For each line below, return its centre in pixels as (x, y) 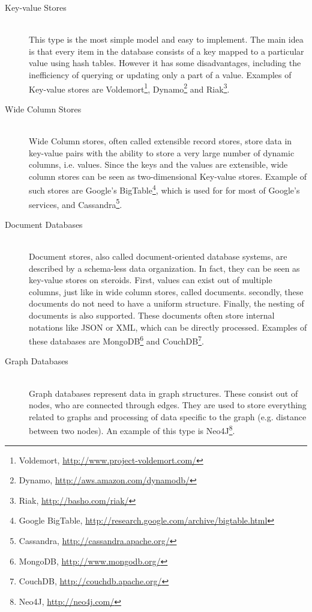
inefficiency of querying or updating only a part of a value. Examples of (160, 74)
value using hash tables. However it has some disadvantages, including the (165, 63)
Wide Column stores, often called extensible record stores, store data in (160, 141)
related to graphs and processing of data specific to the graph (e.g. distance (168, 416)
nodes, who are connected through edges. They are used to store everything (168, 405)
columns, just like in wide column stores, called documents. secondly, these (166, 291)
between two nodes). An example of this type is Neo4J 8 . (132, 430)
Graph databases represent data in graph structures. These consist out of (163, 393)
